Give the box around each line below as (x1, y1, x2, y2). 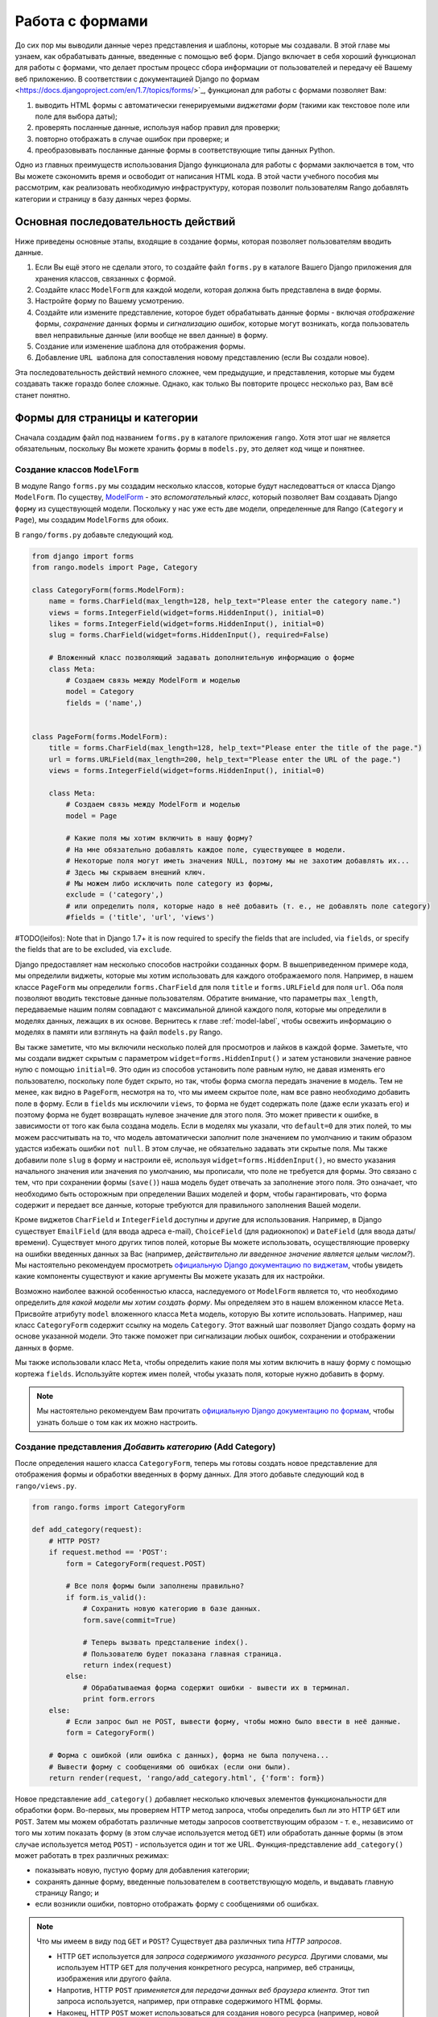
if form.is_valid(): (65, 1593, 147, 1601)
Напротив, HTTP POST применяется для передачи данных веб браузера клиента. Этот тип (56, 1985, 370, 1994)
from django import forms (31, 551, 134, 561)
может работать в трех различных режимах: (14, 1850, 169, 1860)
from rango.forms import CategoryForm (31, 1502, 185, 1512)
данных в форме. (14, 1343, 74, 1352)
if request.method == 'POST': (48, 1547, 168, 1557)
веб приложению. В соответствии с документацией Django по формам (14, 73, 259, 84)
